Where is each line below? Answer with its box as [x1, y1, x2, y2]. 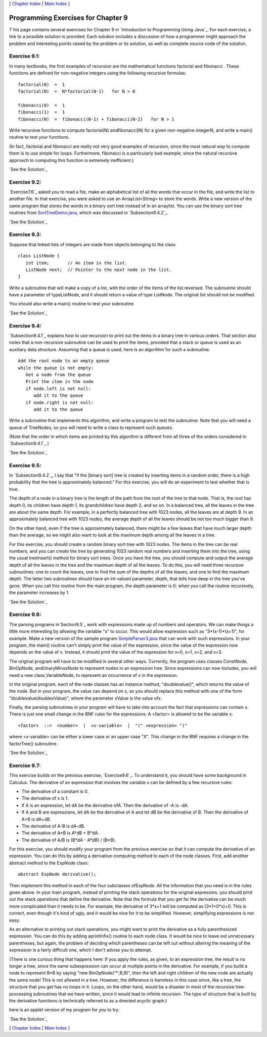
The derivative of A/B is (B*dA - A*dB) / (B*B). [21, 837, 116, 843]
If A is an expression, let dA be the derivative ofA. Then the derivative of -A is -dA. [21, 802, 189, 808]
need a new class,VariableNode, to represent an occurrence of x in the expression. [9, 672, 178, 678]
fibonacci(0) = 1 [18, 102, 65, 108]
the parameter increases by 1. [9, 590, 70, 596]
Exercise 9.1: [9, 53, 40, 59]
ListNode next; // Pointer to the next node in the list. [25, 267, 172, 273]
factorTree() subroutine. [9, 741, 58, 747]
